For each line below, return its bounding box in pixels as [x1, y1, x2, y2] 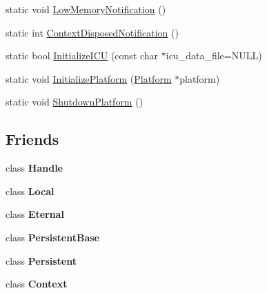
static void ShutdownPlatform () [6, 94, 144, 109]
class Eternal [6, 207, 64, 221]
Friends [6, 128, 59, 150]
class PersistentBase [6, 230, 99, 244]
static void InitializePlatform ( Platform [6, 71, 172, 85]
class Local [6, 183, 55, 198]
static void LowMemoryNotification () [6, 2, 166, 16]
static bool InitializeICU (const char [6, 48, 159, 63]
